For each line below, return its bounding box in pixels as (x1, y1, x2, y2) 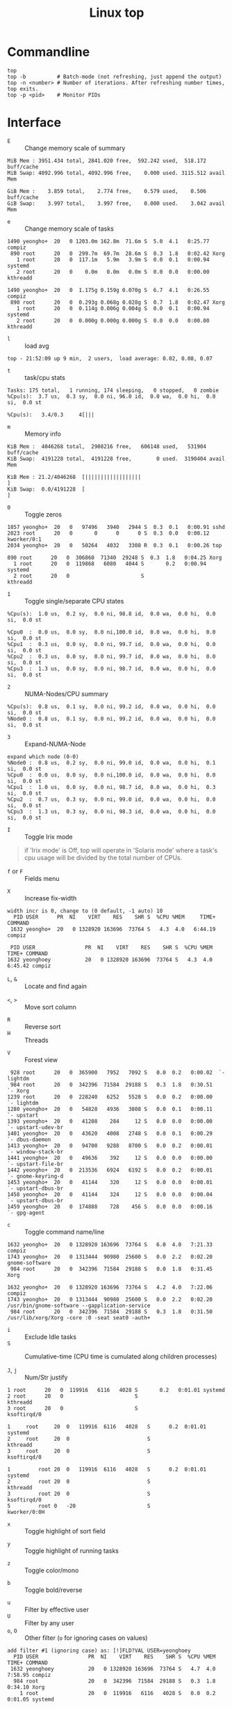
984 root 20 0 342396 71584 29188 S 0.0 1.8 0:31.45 (10, 1265, 213, 1273)
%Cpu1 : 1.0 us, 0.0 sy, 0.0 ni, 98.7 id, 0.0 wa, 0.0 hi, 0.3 (7, 783, 216, 790)
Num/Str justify (24, 1373, 68, 1381)
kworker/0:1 (7, 535, 42, 543)
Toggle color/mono (24, 1566, 79, 1574)
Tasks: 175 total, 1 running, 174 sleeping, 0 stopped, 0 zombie (7, 387, 219, 394)
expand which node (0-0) (7, 753, 79, 760)
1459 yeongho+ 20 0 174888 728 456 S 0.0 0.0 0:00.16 (7, 1203, 213, 1210)
